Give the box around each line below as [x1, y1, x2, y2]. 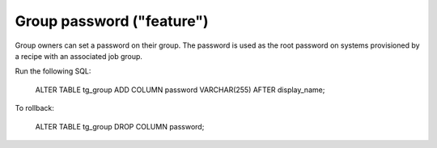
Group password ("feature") [15, 12, 210, 30]
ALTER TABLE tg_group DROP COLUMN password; [35, 121, 205, 131]
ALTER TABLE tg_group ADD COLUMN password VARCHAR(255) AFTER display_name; [35, 85, 325, 95]
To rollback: [15, 104, 54, 113]
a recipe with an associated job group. [15, 51, 143, 61]
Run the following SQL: [15, 66, 91, 76]
